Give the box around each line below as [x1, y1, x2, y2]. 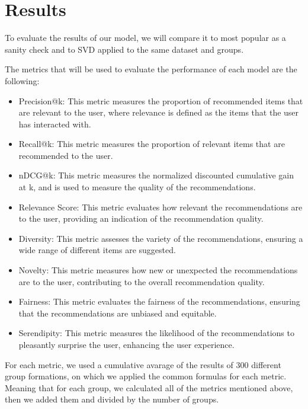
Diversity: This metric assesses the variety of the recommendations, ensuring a [18, 232, 303, 244]
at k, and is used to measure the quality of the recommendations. [18, 181, 256, 193]
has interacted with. [18, 117, 91, 130]
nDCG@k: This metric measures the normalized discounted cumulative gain [18, 169, 294, 181]
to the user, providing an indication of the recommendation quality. [18, 212, 264, 225]
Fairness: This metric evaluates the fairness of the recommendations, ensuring [18, 295, 300, 308]
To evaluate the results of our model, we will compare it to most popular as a [5, 31, 286, 44]
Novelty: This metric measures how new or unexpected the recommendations [18, 264, 298, 276]
